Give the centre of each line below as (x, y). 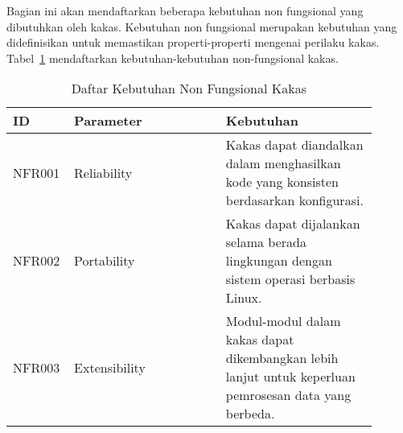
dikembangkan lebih (282, 358)
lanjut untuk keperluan (290, 377)
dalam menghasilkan (283, 163)
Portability (105, 261)
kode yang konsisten (282, 182)
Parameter (108, 121)
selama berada (266, 242)
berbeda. (250, 414)
